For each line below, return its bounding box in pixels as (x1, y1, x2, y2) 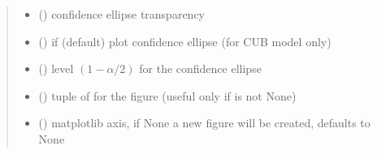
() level (38, 60, 74, 77)
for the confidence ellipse (139, 60, 262, 77)
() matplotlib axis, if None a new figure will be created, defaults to (38, 114, 370, 131)
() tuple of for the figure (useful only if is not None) (38, 87, 297, 104)
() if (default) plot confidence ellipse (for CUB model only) (38, 32, 331, 49)
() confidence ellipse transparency (38, 6, 205, 22)
